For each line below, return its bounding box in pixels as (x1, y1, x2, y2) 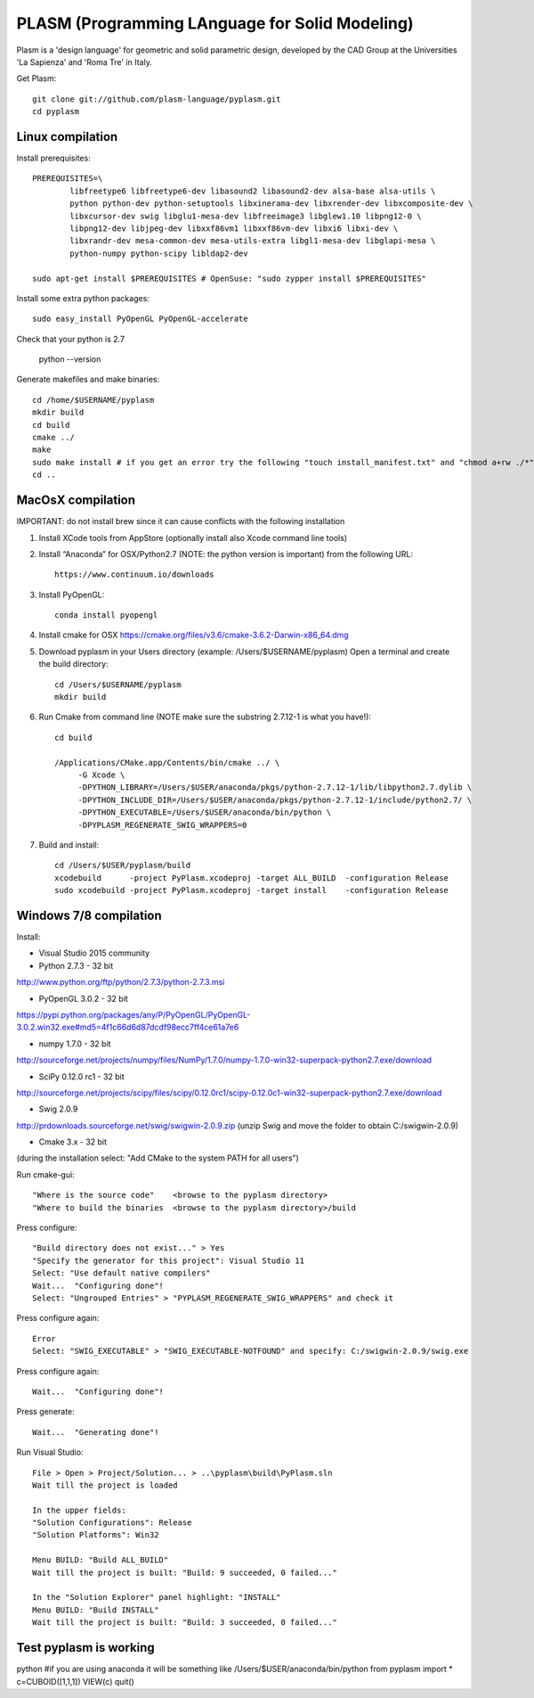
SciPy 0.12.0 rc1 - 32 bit (38, 1070, 125, 1082)
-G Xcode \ (77, 769, 125, 780)
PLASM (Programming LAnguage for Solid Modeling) (16, 13, 414, 33)
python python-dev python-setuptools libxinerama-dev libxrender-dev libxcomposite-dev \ (69, 199, 473, 209)
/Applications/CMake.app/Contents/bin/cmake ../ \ (54, 758, 280, 767)
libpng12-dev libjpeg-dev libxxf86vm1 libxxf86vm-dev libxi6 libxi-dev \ (69, 223, 399, 234)
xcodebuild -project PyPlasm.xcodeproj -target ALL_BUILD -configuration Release (54, 873, 449, 882)
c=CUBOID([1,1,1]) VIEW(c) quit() (16, 1676, 135, 1686)
